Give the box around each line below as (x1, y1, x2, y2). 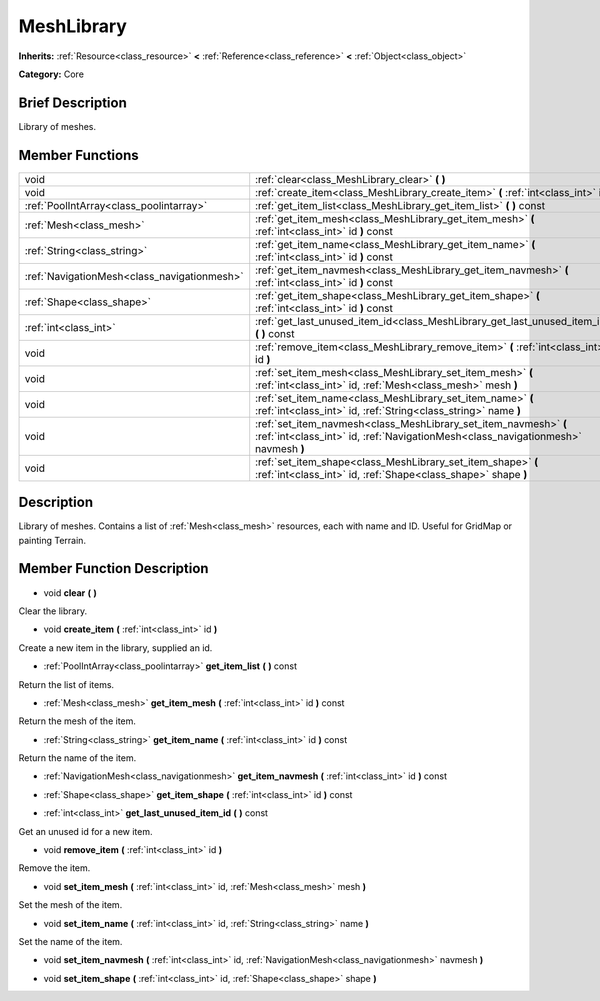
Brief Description (18, 94, 127, 111)
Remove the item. (18, 862, 91, 874)
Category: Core (18, 68, 85, 80)
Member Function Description (18, 560, 209, 577)
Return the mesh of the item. (18, 715, 137, 727)
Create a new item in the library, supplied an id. (18, 641, 213, 654)
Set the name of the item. (18, 935, 123, 947)
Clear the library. (18, 605, 88, 617)
